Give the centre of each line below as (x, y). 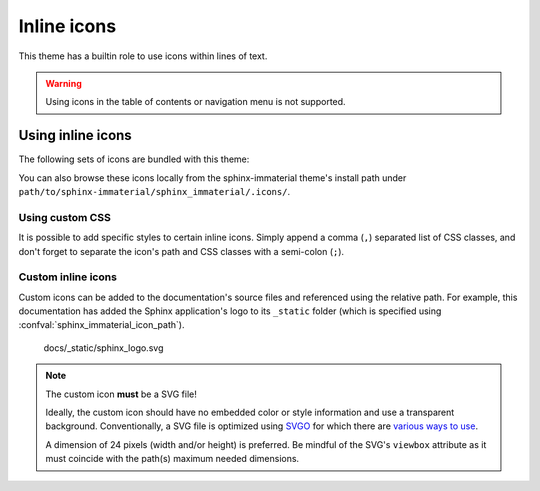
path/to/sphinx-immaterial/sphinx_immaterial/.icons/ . (154, 192)
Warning (63, 83)
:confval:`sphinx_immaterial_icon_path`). (101, 325)
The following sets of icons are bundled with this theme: (134, 159)
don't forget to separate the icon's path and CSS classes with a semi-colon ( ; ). (181, 251)
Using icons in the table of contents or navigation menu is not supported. (195, 102)
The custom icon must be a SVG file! (121, 394)
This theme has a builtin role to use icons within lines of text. (143, 56)
